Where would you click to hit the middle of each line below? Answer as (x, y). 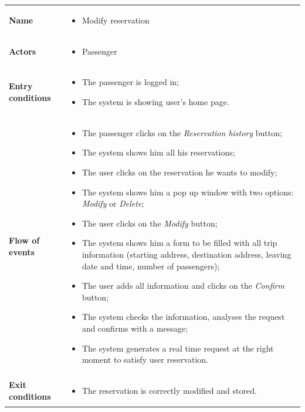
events (22, 251)
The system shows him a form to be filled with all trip (179, 243)
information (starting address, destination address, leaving (187, 254)
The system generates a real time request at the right (178, 348)
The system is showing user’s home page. (155, 102)
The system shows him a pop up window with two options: (188, 192)
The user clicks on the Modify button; (150, 223)
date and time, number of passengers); (151, 266)
